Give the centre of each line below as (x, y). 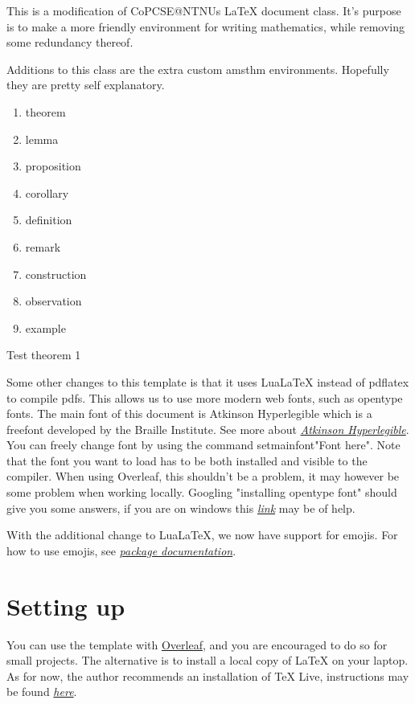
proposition (53, 166)
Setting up (66, 606)
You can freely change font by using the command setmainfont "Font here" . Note (203, 445)
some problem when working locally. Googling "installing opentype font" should (202, 492)
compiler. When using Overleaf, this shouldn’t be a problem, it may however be (203, 476)
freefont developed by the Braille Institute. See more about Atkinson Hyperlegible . (208, 429)
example (45, 327)
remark (43, 246)
